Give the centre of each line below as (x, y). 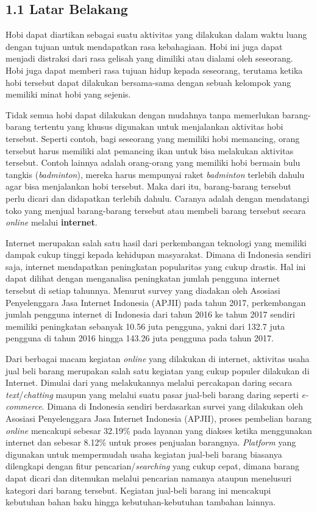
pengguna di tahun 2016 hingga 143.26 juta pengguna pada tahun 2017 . (140, 338)
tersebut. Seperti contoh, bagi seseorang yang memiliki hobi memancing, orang (153, 138)
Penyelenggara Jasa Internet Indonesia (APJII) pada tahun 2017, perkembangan (156, 302)
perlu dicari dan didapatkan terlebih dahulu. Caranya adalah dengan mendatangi (158, 198)
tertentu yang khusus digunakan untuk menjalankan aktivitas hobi (158, 126)
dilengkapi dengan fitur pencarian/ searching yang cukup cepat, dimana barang (153, 466)
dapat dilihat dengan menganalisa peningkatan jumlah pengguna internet (143, 278)
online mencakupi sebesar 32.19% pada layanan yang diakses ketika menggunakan (159, 430)
